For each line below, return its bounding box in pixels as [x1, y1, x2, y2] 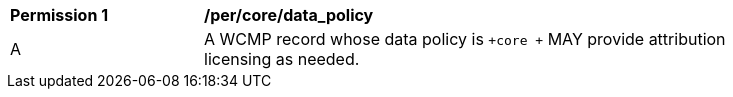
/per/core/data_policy [204, 5, 374, 25]
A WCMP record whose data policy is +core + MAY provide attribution [204, 29, 726, 49]
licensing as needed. [204, 49, 360, 69]
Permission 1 [10, 5, 109, 25]
